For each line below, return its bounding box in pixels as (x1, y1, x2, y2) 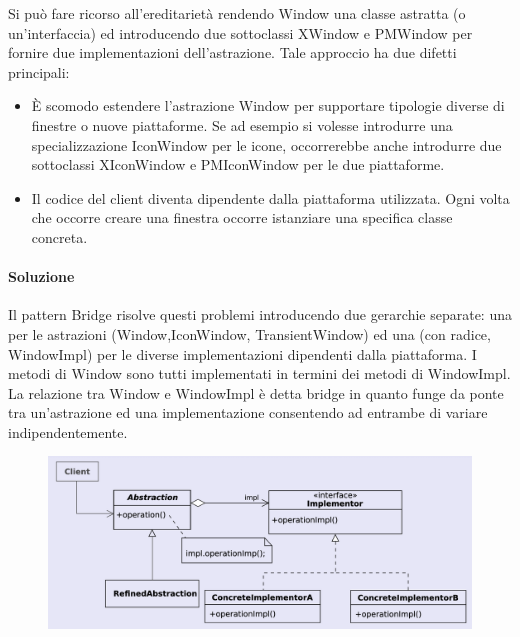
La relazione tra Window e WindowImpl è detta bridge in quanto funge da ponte (8, 382, 504, 403)
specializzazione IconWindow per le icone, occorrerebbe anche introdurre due (31, 134, 502, 155)
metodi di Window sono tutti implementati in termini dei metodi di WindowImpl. (8, 363, 511, 384)
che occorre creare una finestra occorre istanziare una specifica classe (31, 207, 453, 228)
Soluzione (8, 266, 75, 287)
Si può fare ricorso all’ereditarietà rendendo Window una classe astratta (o (8, 3, 466, 23)
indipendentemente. (8, 421, 128, 442)
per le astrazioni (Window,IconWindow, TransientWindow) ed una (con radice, (8, 323, 491, 344)
